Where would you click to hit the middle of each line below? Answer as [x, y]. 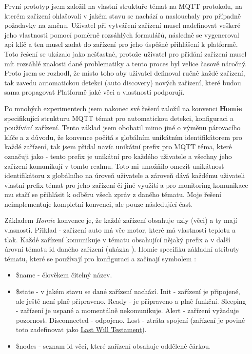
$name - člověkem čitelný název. [64, 275]
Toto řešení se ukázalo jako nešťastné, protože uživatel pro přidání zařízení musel [126, 53]
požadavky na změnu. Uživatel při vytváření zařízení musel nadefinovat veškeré [123, 25]
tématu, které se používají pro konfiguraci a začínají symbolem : [100, 258]
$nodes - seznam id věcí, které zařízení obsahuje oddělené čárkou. [113, 346]
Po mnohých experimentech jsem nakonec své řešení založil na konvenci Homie [123, 108]
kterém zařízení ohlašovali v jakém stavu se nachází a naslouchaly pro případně [123, 15]
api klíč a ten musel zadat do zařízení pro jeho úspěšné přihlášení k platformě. [121, 44]
